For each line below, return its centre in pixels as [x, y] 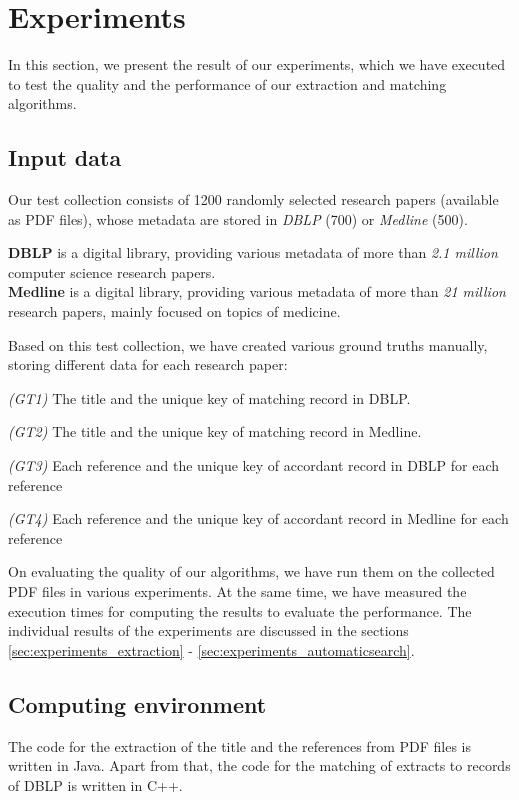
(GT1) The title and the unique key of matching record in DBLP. [209, 397]
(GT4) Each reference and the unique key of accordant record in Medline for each [258, 518]
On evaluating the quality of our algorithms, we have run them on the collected [251, 571]
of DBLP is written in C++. [95, 784]
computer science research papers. [112, 271]
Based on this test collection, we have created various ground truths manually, [248, 344]
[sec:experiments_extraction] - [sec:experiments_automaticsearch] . [211, 649]
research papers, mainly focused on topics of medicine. [174, 311]
